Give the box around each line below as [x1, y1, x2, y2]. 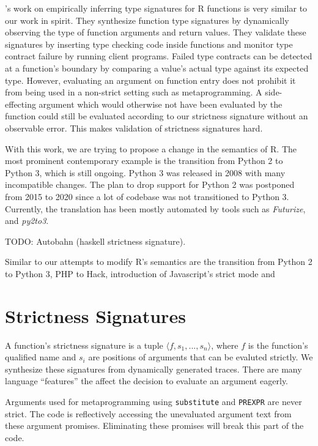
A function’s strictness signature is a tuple [5, 338, 163, 351]
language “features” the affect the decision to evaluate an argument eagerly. [5, 374, 289, 387]
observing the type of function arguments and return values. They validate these [5, 26, 306, 39]
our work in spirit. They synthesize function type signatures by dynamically [5, 13, 289, 26]
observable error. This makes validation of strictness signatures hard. [5, 121, 263, 134]
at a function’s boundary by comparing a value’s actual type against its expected [5, 61, 309, 74]
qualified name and [5, 351, 76, 363]
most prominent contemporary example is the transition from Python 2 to [5, 154, 283, 167]
